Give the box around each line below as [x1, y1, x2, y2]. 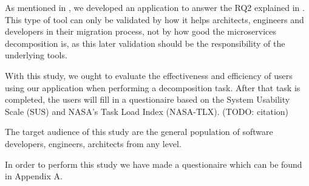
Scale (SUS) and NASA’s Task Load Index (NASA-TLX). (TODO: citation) [5, 105, 289, 117]
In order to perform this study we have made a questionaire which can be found [5, 157, 302, 170]
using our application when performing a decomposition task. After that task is [5, 81, 301, 94]
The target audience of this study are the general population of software [5, 125, 273, 138]
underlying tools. [5, 49, 67, 61]
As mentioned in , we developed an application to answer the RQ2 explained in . [5, 1, 305, 13]
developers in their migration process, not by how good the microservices [5, 25, 277, 38]
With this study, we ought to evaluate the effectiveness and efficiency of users [5, 69, 293, 81]
